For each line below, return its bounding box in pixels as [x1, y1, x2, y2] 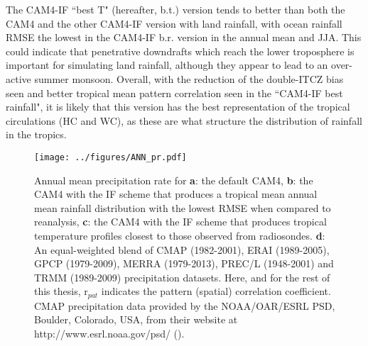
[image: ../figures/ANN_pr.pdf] [34, 152, 187, 162]
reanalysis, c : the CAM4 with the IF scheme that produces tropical [34, 214, 327, 229]
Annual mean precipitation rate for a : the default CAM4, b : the [34, 172, 313, 187]
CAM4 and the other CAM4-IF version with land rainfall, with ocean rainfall [6, 16, 342, 30]
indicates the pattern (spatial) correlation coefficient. [101, 284, 331, 298]
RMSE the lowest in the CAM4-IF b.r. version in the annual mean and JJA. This [6, 30, 362, 45]
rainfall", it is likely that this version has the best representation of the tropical [6, 99, 350, 114]
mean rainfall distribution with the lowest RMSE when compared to [34, 200, 331, 215]
